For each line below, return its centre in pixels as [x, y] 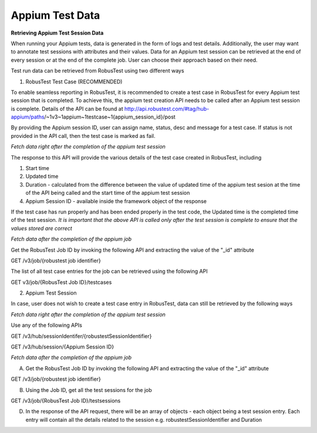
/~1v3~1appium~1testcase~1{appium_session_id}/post [110, 117]
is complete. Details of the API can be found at [67, 109]
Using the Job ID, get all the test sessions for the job [89, 390]
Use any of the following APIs [46, 325]
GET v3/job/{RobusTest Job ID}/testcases [61, 282]
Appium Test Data [55, 15]
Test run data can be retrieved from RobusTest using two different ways [97, 71]
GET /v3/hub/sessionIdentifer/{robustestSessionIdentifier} [81, 336]
